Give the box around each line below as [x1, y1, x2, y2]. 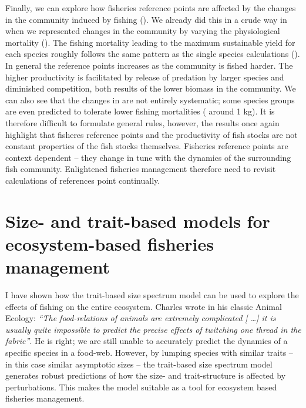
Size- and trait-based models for [5, 208, 270, 232]
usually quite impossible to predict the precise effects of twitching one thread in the [5, 323, 301, 335]
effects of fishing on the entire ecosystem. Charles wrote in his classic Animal [5, 300, 282, 312]
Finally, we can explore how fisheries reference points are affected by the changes [5, 2, 296, 14]
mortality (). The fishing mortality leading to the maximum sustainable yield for [5, 36, 295, 48]
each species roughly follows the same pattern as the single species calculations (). [5, 48, 300, 60]
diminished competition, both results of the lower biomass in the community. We [5, 82, 296, 95]
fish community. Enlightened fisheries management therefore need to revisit [5, 163, 276, 175]
